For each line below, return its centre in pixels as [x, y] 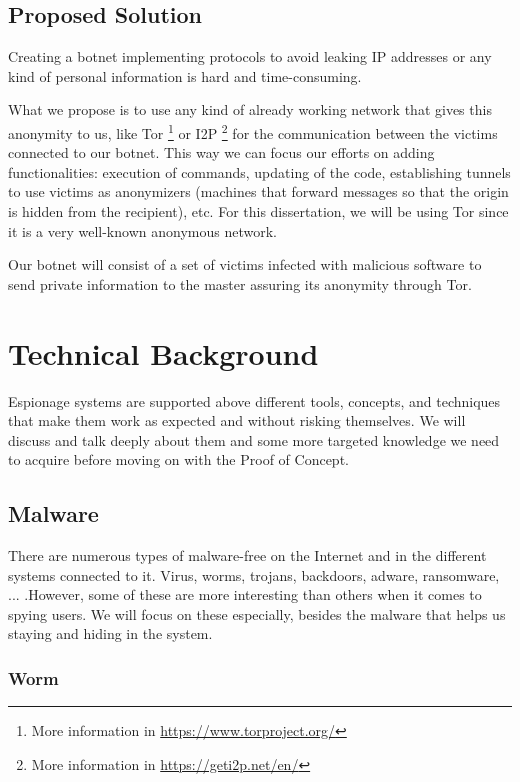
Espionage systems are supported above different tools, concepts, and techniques [254, 400]
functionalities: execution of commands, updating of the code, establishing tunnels [259, 171]
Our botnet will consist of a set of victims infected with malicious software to [245, 264]
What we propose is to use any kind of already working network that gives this [250, 109]
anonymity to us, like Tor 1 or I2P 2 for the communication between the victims [253, 131]
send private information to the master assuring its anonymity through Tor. [240, 283]
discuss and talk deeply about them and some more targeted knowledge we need [254, 439]
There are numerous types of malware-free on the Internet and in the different [247, 555]
